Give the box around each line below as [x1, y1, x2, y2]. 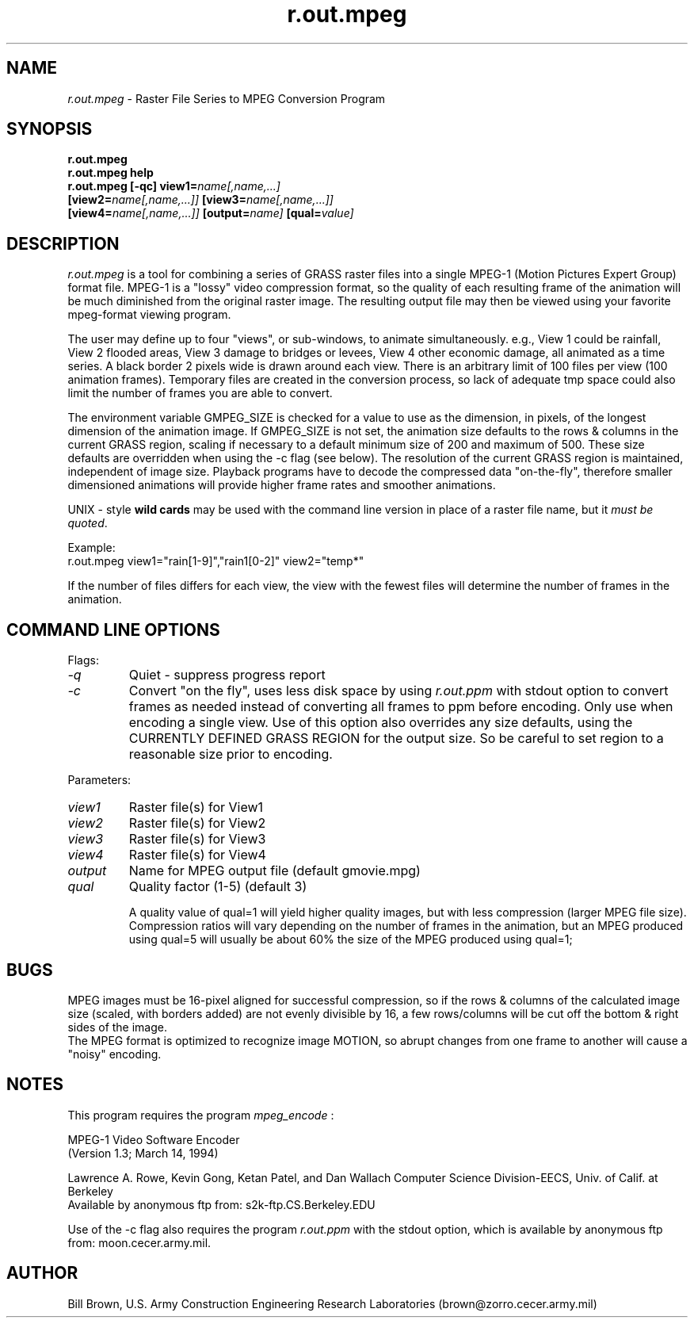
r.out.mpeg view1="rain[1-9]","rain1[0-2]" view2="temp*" [67, 554, 364, 568]
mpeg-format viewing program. [67, 308, 231, 322]
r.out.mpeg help [67, 166, 154, 180]
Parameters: [67, 773, 132, 787]
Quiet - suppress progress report [128, 667, 326, 683]
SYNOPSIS [6, 119, 93, 140]
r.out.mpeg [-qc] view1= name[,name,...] [67, 179, 280, 193]
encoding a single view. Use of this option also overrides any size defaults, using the [128, 714, 633, 731]
